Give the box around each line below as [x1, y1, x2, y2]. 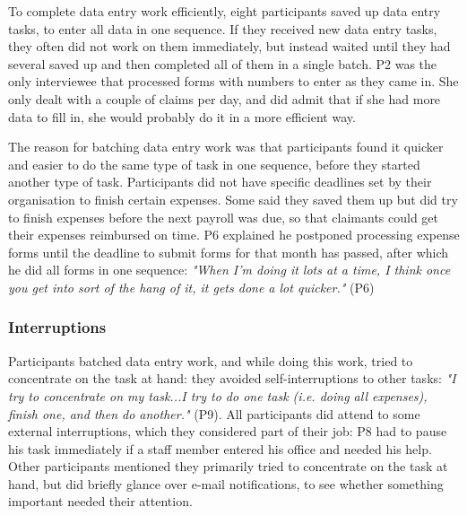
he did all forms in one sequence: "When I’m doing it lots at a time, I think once [8, 260, 451, 279]
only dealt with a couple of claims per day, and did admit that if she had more [8, 89, 441, 108]
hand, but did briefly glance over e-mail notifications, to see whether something [8, 474, 444, 493]
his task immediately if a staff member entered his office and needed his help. [8, 439, 432, 458]
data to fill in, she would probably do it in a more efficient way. [8, 107, 356, 126]
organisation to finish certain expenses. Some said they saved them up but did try [8, 189, 458, 208]
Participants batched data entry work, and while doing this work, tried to [8, 351, 413, 370]
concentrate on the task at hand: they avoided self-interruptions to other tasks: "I [8, 369, 456, 388]
